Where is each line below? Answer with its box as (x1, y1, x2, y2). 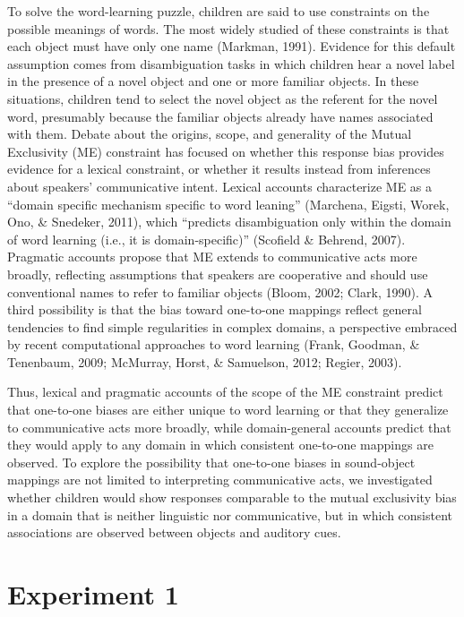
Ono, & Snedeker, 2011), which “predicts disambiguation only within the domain (7, 212, 451, 231)
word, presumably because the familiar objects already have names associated (7, 107, 434, 125)
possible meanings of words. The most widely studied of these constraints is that (7, 19, 450, 38)
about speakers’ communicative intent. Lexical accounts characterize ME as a (7, 176, 433, 195)
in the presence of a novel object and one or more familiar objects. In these (7, 72, 419, 90)
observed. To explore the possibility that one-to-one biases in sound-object (7, 452, 416, 471)
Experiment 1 (7, 576, 179, 612)
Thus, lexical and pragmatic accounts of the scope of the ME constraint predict (7, 382, 443, 401)
